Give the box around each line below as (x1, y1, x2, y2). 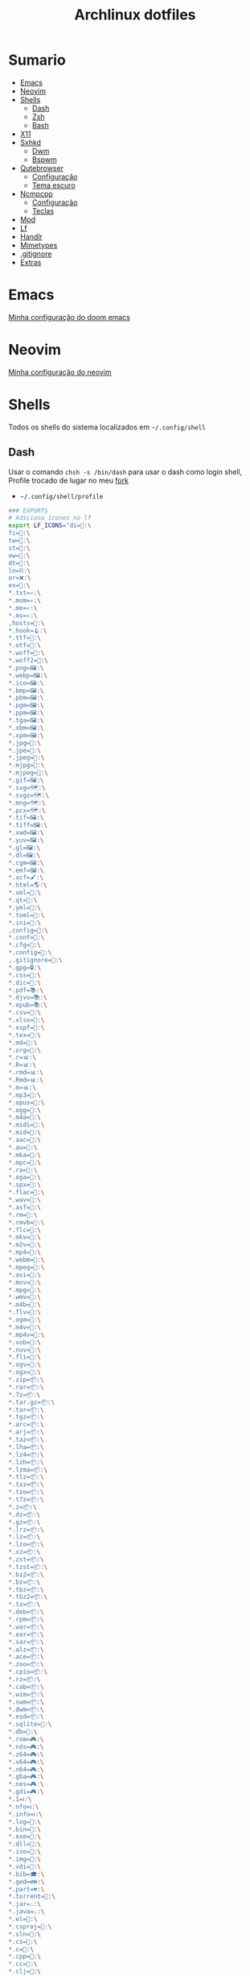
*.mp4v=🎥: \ (8, 1330, 45, 1339)
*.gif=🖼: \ (8, 776, 44, 785)
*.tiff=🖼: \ (8, 821, 48, 829)
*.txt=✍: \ (8, 589, 42, 597)
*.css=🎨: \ (8, 971, 42, 979)
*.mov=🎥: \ (8, 1278, 42, 1286)
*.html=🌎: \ (8, 881, 47, 890)
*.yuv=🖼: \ (8, 836, 44, 845)
